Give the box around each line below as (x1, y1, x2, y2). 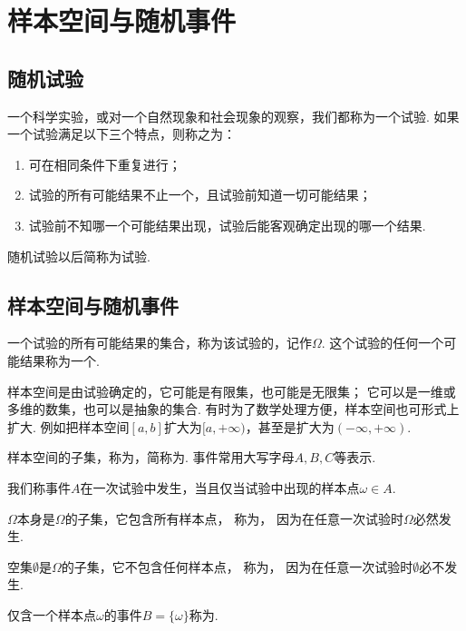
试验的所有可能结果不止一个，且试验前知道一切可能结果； (28, 185, 372, 204)
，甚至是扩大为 (245, 417, 335, 436)
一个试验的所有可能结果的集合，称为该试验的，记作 (7, 333, 312, 352)
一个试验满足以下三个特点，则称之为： (7, 124, 236, 143)
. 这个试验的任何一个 (321, 333, 444, 352)
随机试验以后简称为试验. (7, 246, 150, 265)
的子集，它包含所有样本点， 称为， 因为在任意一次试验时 (64, 508, 403, 527)
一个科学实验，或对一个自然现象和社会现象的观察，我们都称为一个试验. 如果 (7, 106, 460, 125)
